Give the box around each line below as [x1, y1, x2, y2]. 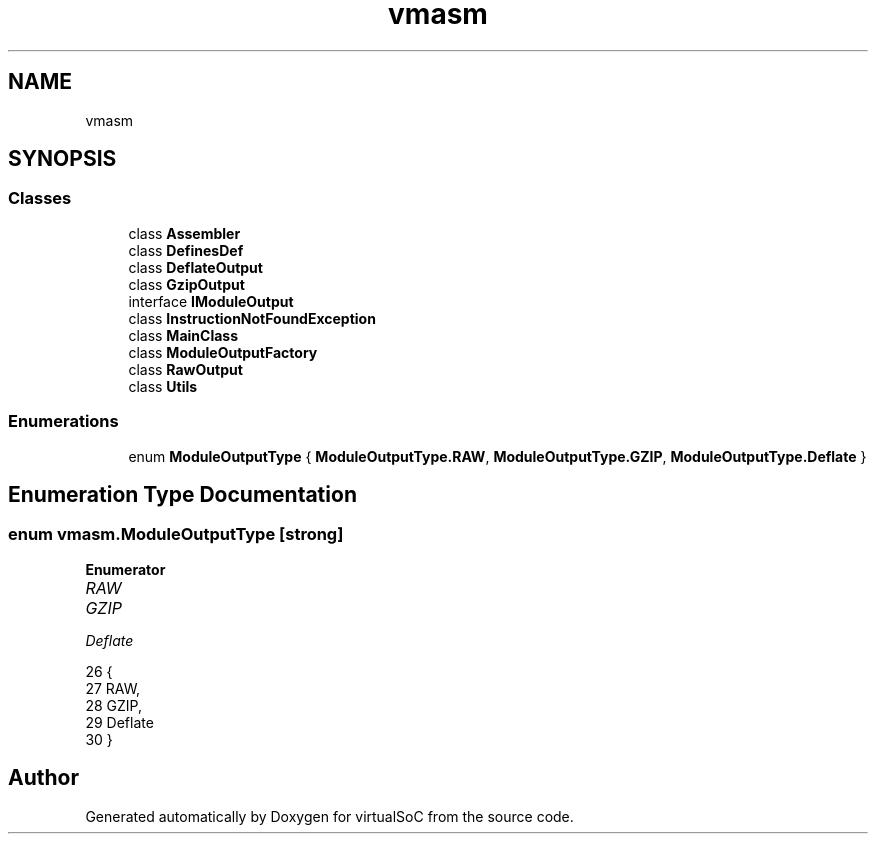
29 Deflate [85, 713, 154, 731]
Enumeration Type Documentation [8, 481, 357, 507]
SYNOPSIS [8, 146, 117, 172]
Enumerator [85, 560, 166, 578]
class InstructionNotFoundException [128, 309, 376, 327]
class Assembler [128, 224, 241, 242]
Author [8, 765, 79, 791]
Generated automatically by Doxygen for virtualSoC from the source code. [85, 807, 574, 825]
